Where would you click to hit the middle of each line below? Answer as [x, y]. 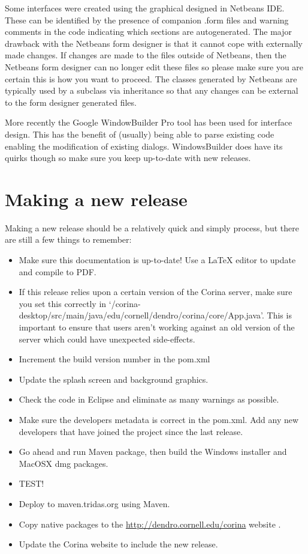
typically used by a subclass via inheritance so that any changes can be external [152, 90]
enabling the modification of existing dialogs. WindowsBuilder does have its [144, 146]
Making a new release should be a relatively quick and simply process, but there [152, 227]
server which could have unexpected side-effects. [107, 339]
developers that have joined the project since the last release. [131, 431]
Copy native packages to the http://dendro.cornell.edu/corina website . [150, 524]
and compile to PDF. [58, 271]
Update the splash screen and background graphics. [114, 379]
